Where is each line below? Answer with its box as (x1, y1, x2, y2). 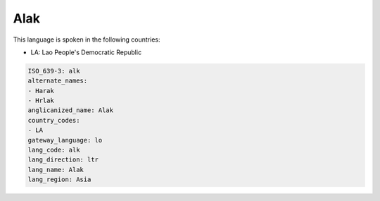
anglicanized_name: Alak (27, 106, 114, 114)
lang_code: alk (27, 146, 80, 154)
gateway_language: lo (27, 136, 103, 144)
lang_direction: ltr (27, 156, 99, 164)
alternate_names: (27, 77, 88, 85)
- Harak (27, 87, 54, 95)
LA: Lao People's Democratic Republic (30, 48, 142, 56)
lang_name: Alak (27, 166, 84, 173)
